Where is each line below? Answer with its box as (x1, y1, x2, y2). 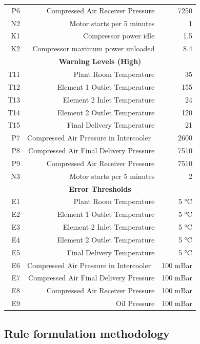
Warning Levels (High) (58, 56, 142, 67)
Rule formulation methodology (4, 325, 170, 341)
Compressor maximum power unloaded (32, 43, 155, 54)
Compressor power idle (83, 30, 155, 41)
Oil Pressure (116, 298, 155, 309)
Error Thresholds (69, 183, 131, 194)
